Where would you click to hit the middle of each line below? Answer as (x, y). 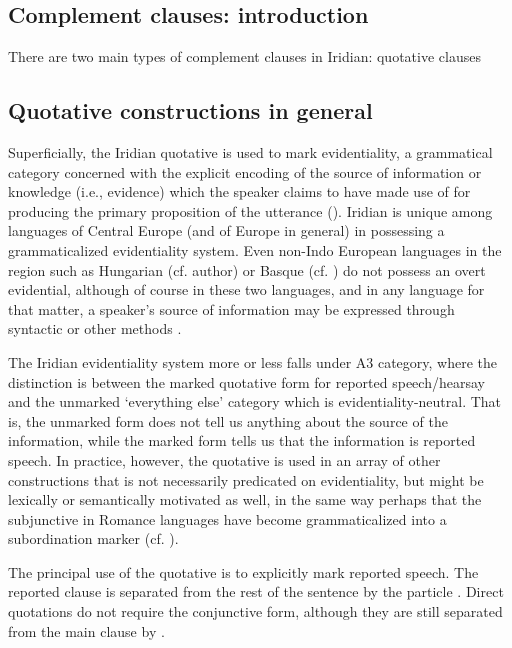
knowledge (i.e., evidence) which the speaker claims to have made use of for (239, 191)
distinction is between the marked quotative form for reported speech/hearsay (246, 381)
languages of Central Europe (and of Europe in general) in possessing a (226, 230)
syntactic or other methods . (95, 328)
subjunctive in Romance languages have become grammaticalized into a (227, 518)
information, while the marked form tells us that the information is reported (242, 440)
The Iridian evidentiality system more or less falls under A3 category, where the (253, 361)
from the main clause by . (86, 630)
